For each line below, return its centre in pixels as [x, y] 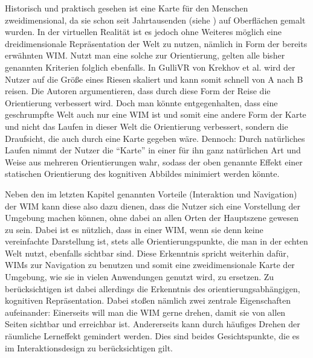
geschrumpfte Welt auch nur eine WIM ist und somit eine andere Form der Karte [156, 114]
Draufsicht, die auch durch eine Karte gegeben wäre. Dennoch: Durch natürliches [155, 138]
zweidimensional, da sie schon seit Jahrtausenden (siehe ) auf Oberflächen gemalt [155, 20]
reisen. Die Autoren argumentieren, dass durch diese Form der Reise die [138, 91]
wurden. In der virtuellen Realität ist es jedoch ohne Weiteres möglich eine [143, 32]
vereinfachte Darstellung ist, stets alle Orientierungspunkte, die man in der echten [156, 241]
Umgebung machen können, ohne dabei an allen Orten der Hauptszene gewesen [152, 218]
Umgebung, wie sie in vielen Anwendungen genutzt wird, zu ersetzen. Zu [140, 277]
